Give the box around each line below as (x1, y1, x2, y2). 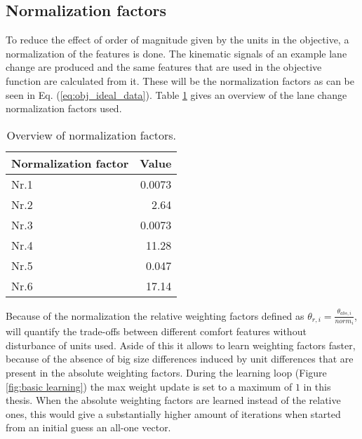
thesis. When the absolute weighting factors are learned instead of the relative (6, 393, 341, 407)
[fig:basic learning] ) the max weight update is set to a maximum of (6, 379, 293, 393)
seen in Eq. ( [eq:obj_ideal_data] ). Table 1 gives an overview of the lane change (6, 87, 347, 102)
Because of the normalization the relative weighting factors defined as (6, 308, 304, 323)
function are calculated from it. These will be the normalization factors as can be (6, 73, 354, 88)
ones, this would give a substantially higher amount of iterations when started (6, 406, 341, 421)
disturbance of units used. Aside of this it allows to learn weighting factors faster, (6, 337, 356, 352)
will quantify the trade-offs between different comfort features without (6, 324, 307, 339)
